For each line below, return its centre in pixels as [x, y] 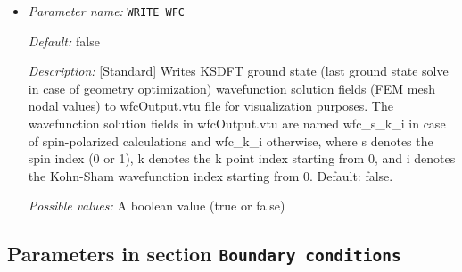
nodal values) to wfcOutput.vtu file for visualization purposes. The [210, 106]
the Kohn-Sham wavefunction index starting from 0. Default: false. [210, 175]
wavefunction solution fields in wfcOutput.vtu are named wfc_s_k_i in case [237, 124]
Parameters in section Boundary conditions [204, 254]
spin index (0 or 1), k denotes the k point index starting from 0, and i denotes [242, 158]
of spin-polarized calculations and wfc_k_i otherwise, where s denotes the [231, 140]
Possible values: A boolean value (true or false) [157, 206]
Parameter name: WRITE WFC [107, 11]
